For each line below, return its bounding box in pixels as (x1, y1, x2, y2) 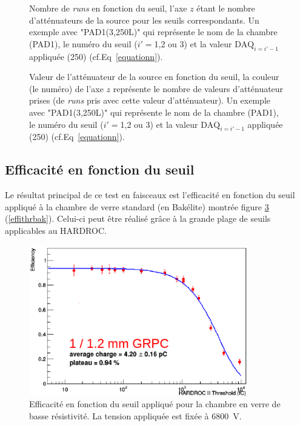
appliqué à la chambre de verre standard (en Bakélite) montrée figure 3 (5, 200, 269, 213)
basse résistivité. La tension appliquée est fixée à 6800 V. (29, 409, 242, 422)
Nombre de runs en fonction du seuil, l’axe (29, 2, 187, 14)
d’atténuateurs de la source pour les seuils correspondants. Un (29, 13, 259, 26)
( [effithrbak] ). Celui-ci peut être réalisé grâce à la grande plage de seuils (5, 212, 271, 225)
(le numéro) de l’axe (29, 82, 104, 95)
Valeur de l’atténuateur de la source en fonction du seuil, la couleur (29, 70, 279, 83)
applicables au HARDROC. (5, 224, 107, 236)
